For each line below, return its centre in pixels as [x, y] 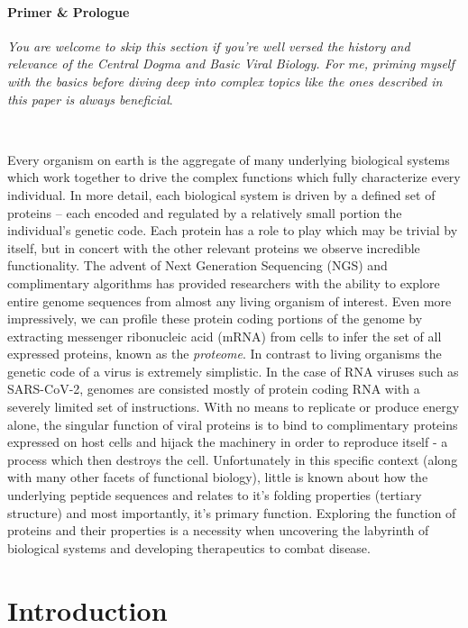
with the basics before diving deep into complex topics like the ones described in [225, 81]
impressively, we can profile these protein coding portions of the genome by [215, 319]
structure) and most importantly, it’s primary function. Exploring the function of [232, 512]
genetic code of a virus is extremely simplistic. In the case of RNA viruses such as [233, 371]
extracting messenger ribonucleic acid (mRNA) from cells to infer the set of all [225, 336]
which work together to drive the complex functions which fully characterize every [234, 177]
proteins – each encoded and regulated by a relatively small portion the [205, 212]
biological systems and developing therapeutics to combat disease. [189, 547]
